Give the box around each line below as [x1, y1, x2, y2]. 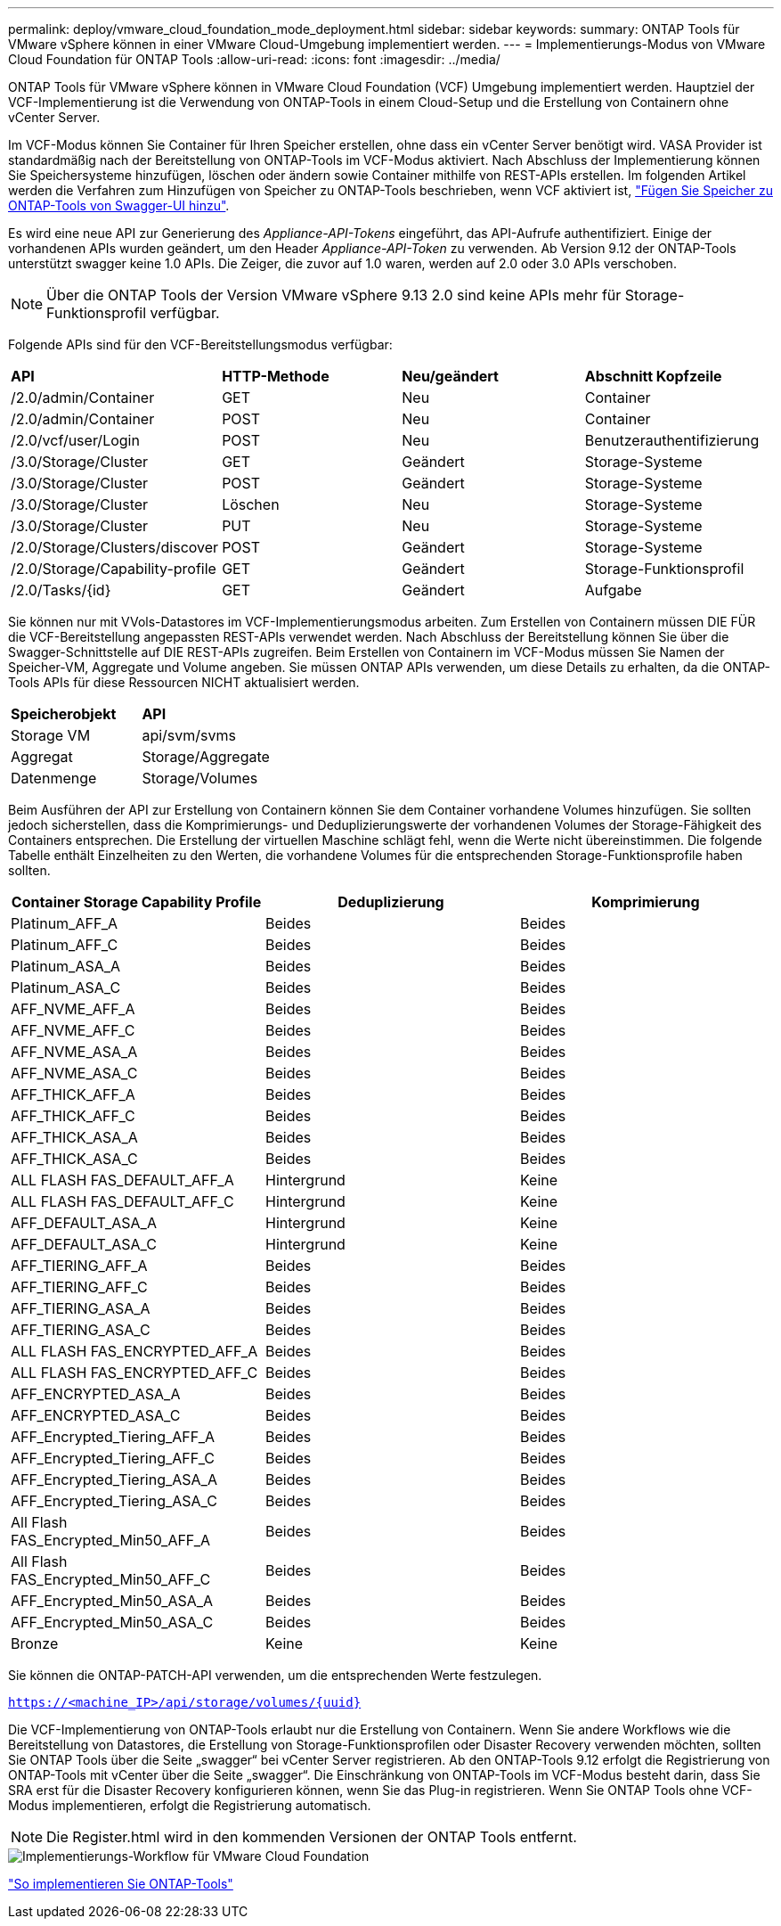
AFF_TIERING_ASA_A [11, 1299, 151, 1317]
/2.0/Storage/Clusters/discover [11, 538, 219, 556]
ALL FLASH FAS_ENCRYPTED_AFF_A [11, 1342, 258, 1360]
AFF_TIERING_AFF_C [11, 1278, 148, 1296]
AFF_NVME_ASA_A [11, 1043, 138, 1061]
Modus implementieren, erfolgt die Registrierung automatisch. [8, 1798, 371, 1813]
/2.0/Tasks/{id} [11, 581, 111, 599]
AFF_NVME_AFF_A [11, 1000, 135, 1018]
